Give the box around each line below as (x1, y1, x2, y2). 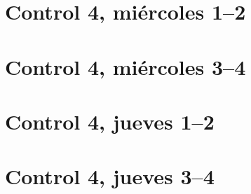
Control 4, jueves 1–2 (5, 106, 215, 135)
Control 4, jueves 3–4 (5, 162, 215, 190)
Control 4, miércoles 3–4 (5, 52, 246, 81)
